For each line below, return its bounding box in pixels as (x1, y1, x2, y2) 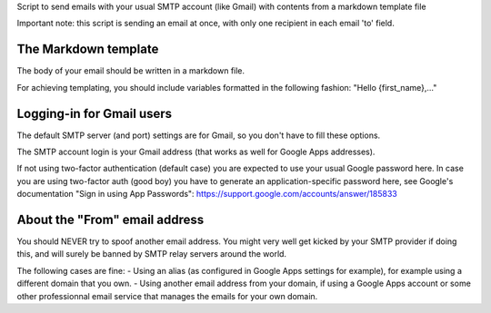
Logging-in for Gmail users (16, 105, 173, 122)
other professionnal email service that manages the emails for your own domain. (16, 290, 318, 301)
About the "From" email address (16, 211, 205, 227)
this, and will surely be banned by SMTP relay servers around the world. (16, 249, 286, 259)
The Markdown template (16, 42, 159, 57)
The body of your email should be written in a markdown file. (16, 65, 245, 76)
